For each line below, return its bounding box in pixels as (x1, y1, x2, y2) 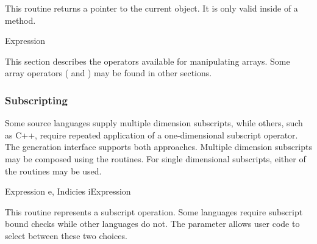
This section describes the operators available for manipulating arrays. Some (5, 54, 290, 67)
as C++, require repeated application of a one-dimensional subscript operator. (5, 128, 298, 141)
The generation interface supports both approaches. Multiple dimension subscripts (5, 140, 312, 153)
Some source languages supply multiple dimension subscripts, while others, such (5, 117, 303, 129)
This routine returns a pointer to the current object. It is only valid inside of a (5, 2, 298, 14)
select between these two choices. (5, 229, 127, 242)
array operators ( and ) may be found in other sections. (5, 66, 212, 79)
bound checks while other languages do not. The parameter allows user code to (5, 217, 300, 230)
